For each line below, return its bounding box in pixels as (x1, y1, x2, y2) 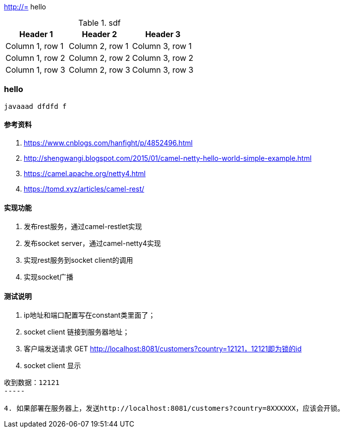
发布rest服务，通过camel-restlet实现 (24, 222, 142, 231)
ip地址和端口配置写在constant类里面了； (24, 311, 155, 320)
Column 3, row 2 (132, 53, 194, 63)
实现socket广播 (24, 273, 73, 282)
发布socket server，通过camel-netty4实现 (24, 239, 161, 248)
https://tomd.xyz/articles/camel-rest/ (24, 184, 145, 193)
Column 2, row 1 (68, 41, 129, 51)
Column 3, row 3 (132, 65, 194, 75)
